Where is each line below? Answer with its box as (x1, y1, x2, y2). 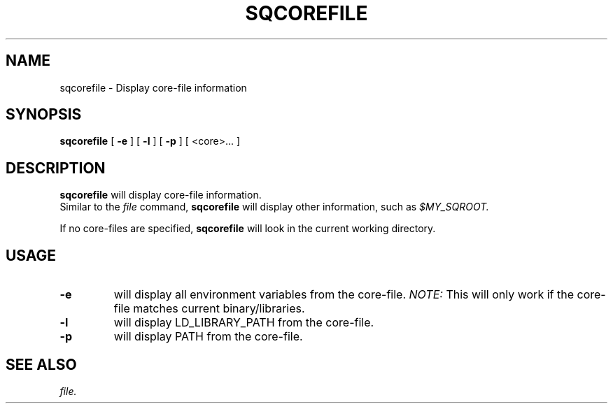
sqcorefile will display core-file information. (59, 189, 262, 201)
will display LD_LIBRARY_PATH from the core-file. (113, 315, 374, 330)
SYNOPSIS (6, 106, 82, 124)
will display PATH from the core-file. (113, 329, 303, 344)
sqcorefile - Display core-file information (59, 81, 247, 94)
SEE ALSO (6, 355, 77, 373)
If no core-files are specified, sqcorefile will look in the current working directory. (59, 222, 436, 235)
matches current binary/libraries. (133, 301, 305, 316)
